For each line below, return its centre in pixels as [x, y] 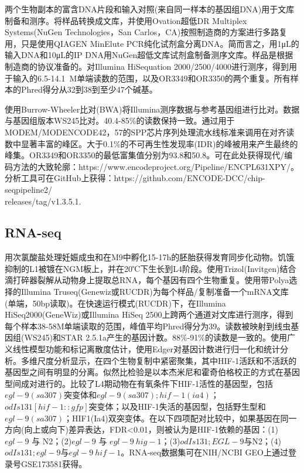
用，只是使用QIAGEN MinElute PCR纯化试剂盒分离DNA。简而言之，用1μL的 [152, 43]
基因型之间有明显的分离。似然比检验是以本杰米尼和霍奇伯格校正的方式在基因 [152, 372]
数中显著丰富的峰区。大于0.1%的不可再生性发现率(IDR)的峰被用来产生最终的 [151, 143]
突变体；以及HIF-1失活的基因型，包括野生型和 [177, 406]
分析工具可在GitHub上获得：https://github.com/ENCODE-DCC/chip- [135, 178]
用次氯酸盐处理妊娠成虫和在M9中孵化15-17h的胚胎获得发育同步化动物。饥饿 [150, 257]
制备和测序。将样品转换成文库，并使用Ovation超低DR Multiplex [126, 20]
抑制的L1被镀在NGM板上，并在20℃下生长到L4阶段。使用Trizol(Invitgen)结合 [151, 268]
